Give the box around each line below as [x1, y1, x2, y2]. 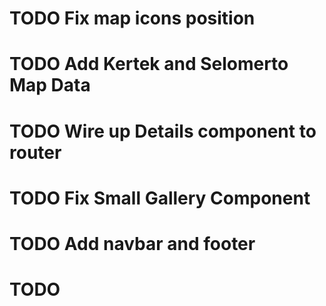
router [9, 141, 62, 164]
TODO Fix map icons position [9, 7, 256, 30]
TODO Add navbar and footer [9, 232, 256, 255]
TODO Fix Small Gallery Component [9, 187, 311, 209]
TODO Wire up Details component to [9, 120, 317, 142]
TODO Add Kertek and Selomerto [9, 53, 289, 76]
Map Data [9, 74, 91, 97]
